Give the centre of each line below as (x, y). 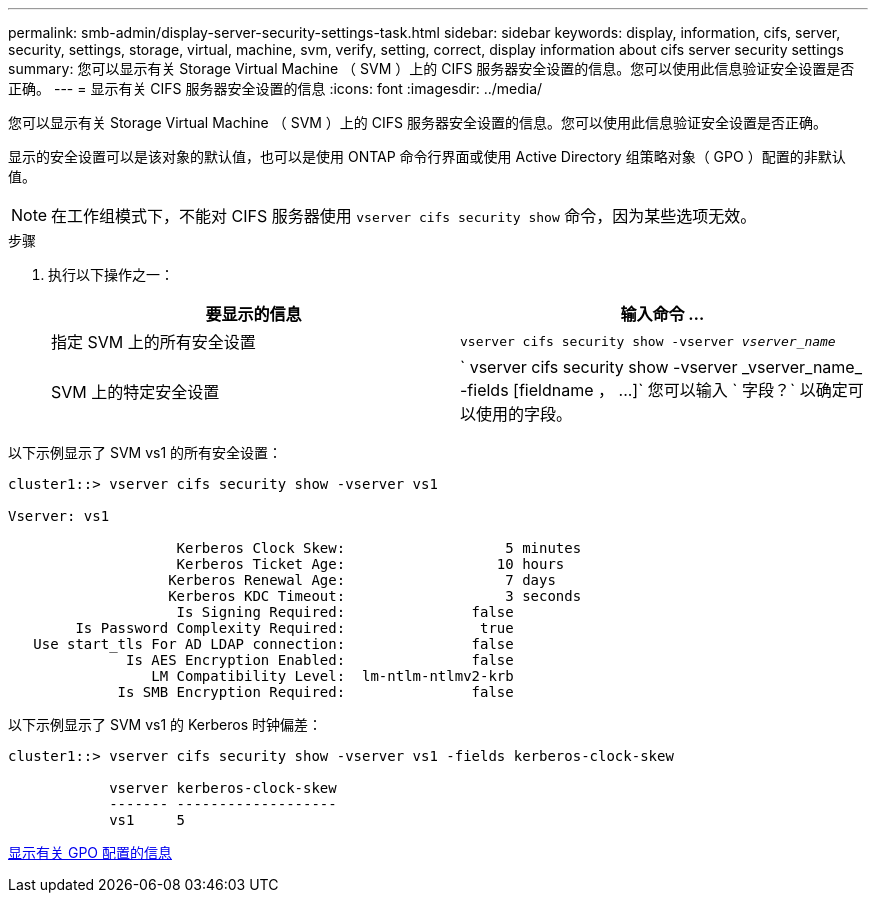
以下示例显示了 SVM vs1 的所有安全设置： (145, 452)
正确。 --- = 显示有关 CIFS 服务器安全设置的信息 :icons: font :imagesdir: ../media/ (275, 88)
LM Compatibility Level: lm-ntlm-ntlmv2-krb (332, 676)
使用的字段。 (524, 414)
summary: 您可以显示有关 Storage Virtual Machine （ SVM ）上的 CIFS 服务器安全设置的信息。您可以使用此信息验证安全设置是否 (431, 68)
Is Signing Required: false (345, 612)
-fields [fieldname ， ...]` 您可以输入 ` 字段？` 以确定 (654, 390)
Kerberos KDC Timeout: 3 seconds (375, 596)
